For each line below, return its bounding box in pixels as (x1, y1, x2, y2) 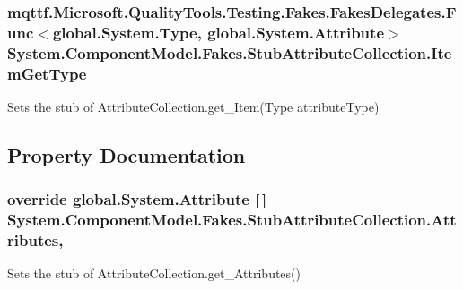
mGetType (7, 62, 87, 84)
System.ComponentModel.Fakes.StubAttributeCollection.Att (7, 208, 457, 231)
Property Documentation (7, 140, 246, 168)
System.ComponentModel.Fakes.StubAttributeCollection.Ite (7, 41, 452, 64)
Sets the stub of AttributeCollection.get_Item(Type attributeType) (7, 97, 380, 115)
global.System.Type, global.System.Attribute (52, 21, 385, 43)
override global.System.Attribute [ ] (7, 188, 267, 210)
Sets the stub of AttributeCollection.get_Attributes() (7, 264, 301, 283)
